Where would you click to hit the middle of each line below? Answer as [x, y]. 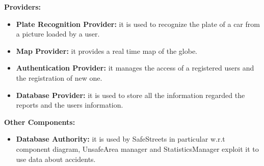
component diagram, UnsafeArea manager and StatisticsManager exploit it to [137, 148]
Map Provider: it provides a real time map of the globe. [107, 51]
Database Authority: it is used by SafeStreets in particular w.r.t [121, 139]
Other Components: [40, 122]
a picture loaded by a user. [58, 34]
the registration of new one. [59, 77]
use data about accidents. [56, 159]
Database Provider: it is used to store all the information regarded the [130, 95]
